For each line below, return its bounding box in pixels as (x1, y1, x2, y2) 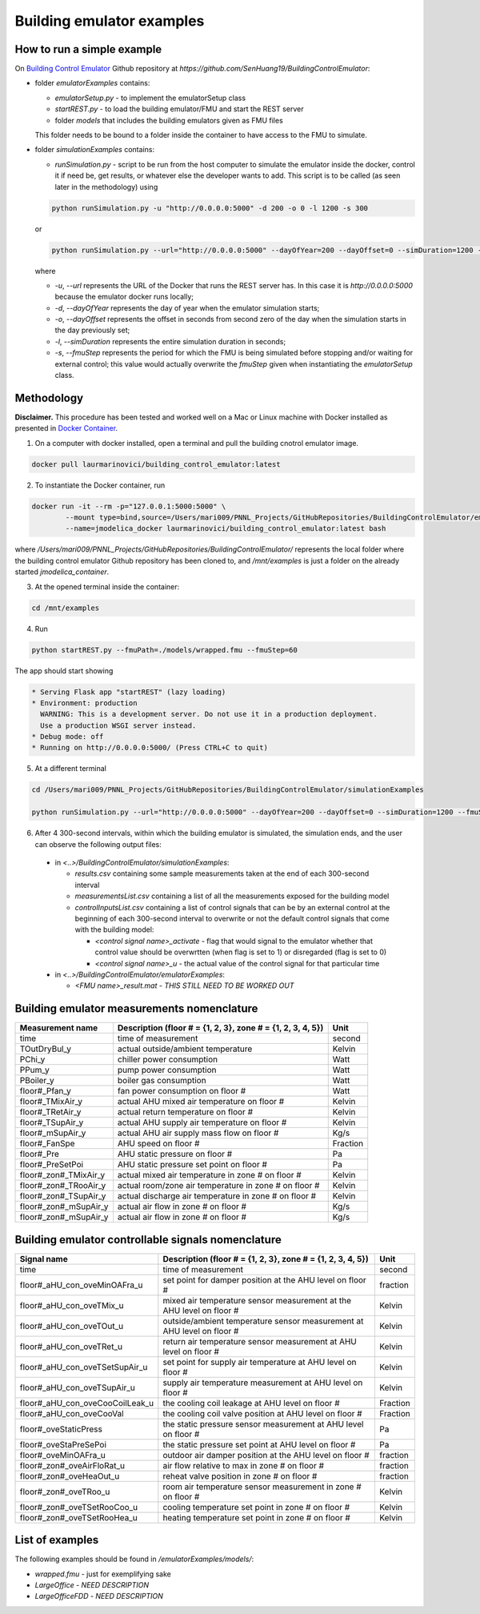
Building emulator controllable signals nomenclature (14, 1233, 282, 1247)
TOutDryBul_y (19, 1043, 72, 1054)
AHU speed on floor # (117, 1138, 200, 1149)
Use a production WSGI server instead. (40, 721, 197, 730)
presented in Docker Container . (14, 424, 118, 433)
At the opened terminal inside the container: (34, 581, 180, 592)
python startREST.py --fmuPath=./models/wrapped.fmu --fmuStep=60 (31, 645, 298, 654)
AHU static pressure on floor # (117, 1149, 233, 1160)
